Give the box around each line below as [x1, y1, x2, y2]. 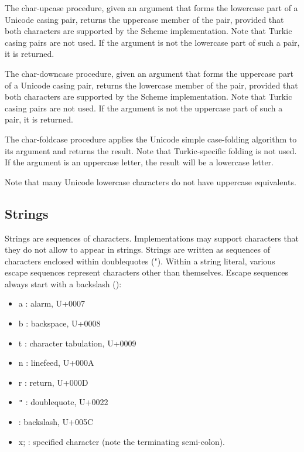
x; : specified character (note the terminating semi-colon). [18, 435, 226, 447]
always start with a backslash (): [5, 277, 122, 290]
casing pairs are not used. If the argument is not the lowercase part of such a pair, [5, 36, 300, 48]
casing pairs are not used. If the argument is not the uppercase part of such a [5, 101, 283, 114]
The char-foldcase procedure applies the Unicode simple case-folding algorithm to [5, 132, 297, 145]
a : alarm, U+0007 [18, 297, 86, 310]
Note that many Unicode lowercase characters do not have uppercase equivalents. [5, 175, 296, 188]
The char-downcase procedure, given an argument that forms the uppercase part [5, 67, 293, 79]
